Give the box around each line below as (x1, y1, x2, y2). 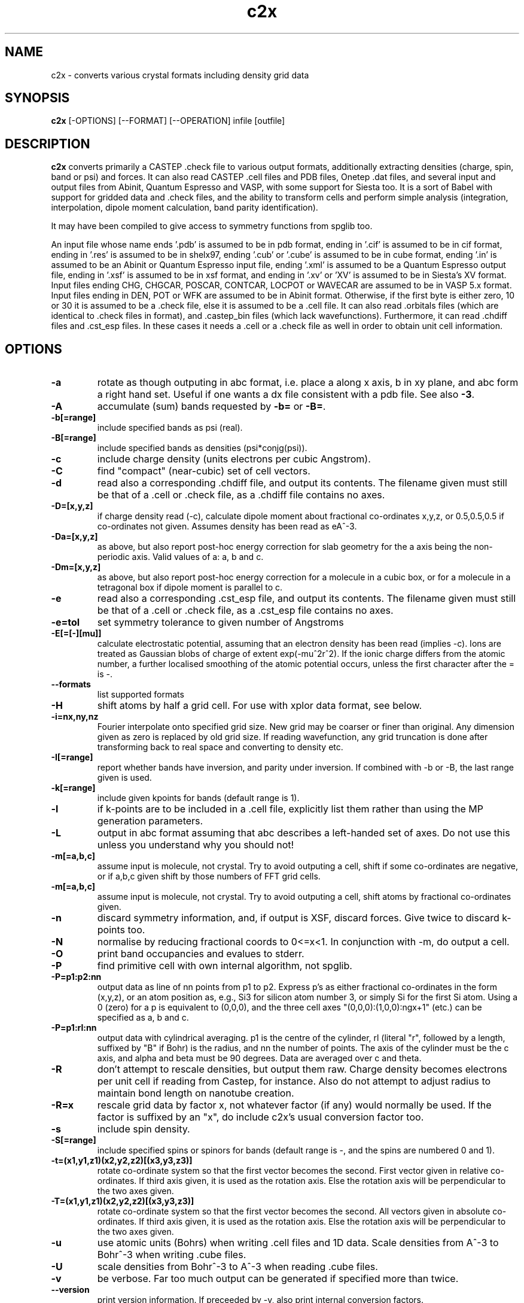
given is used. (97, 772, 152, 783)
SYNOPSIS (5, 90, 70, 106)
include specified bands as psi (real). (97, 422, 243, 433)
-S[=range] (51, 1135, 96, 1146)
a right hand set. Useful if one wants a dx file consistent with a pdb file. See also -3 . (97, 388, 475, 401)
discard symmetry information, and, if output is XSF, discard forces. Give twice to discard (97, 912, 499, 924)
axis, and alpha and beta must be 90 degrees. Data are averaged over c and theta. (97, 1053, 422, 1064)
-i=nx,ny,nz (51, 711, 99, 722)
